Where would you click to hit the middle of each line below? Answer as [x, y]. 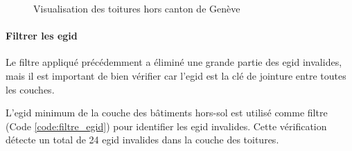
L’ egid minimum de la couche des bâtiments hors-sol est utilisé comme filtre [167, 113]
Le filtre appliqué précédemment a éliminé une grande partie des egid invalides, [174, 62]
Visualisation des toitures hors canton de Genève [137, 8]
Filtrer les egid [42, 36]
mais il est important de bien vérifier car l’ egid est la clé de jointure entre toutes [176, 75]
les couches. [30, 89]
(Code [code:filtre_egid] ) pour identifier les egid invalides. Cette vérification [166, 126]
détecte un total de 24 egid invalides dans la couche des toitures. [142, 140]
